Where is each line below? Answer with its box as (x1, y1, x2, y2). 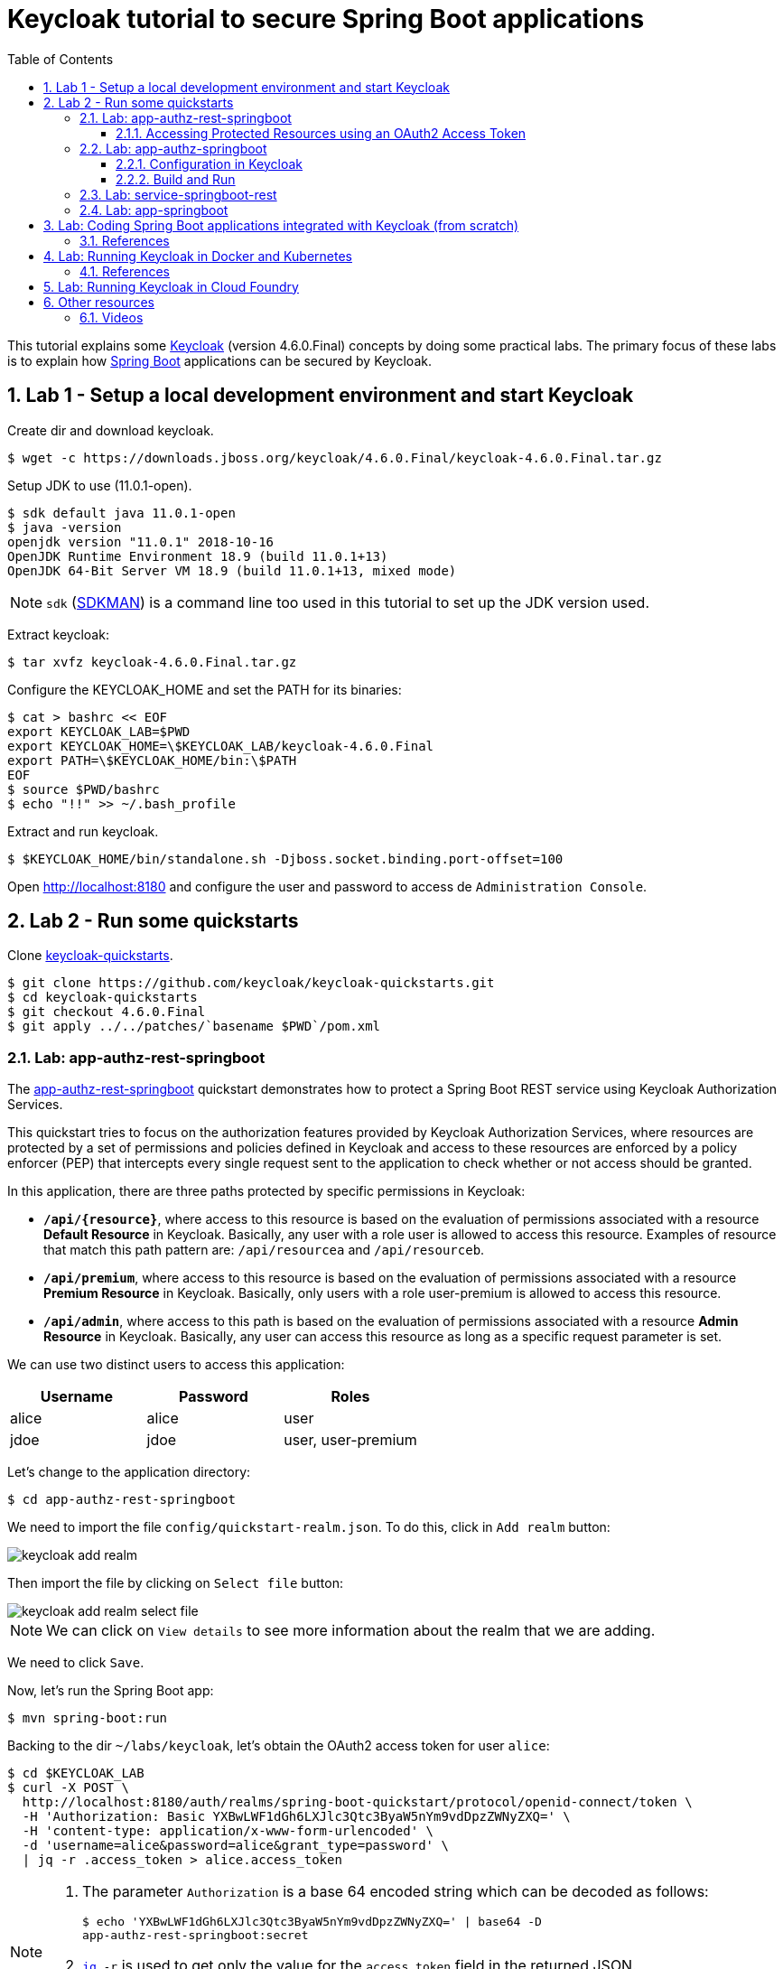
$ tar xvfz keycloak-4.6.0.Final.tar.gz (7, 654, 297, 669)
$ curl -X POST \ (7, 1780, 129, 1796)
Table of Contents (7, 51, 114, 67)
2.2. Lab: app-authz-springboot (79, 140, 267, 156)
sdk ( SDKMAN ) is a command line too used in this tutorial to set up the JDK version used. (46, 593, 650, 611)
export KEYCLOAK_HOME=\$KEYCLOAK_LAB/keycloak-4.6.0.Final (7, 738, 434, 753)
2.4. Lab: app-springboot (79, 201, 228, 218)
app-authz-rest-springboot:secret (82, 1928, 309, 1943)
